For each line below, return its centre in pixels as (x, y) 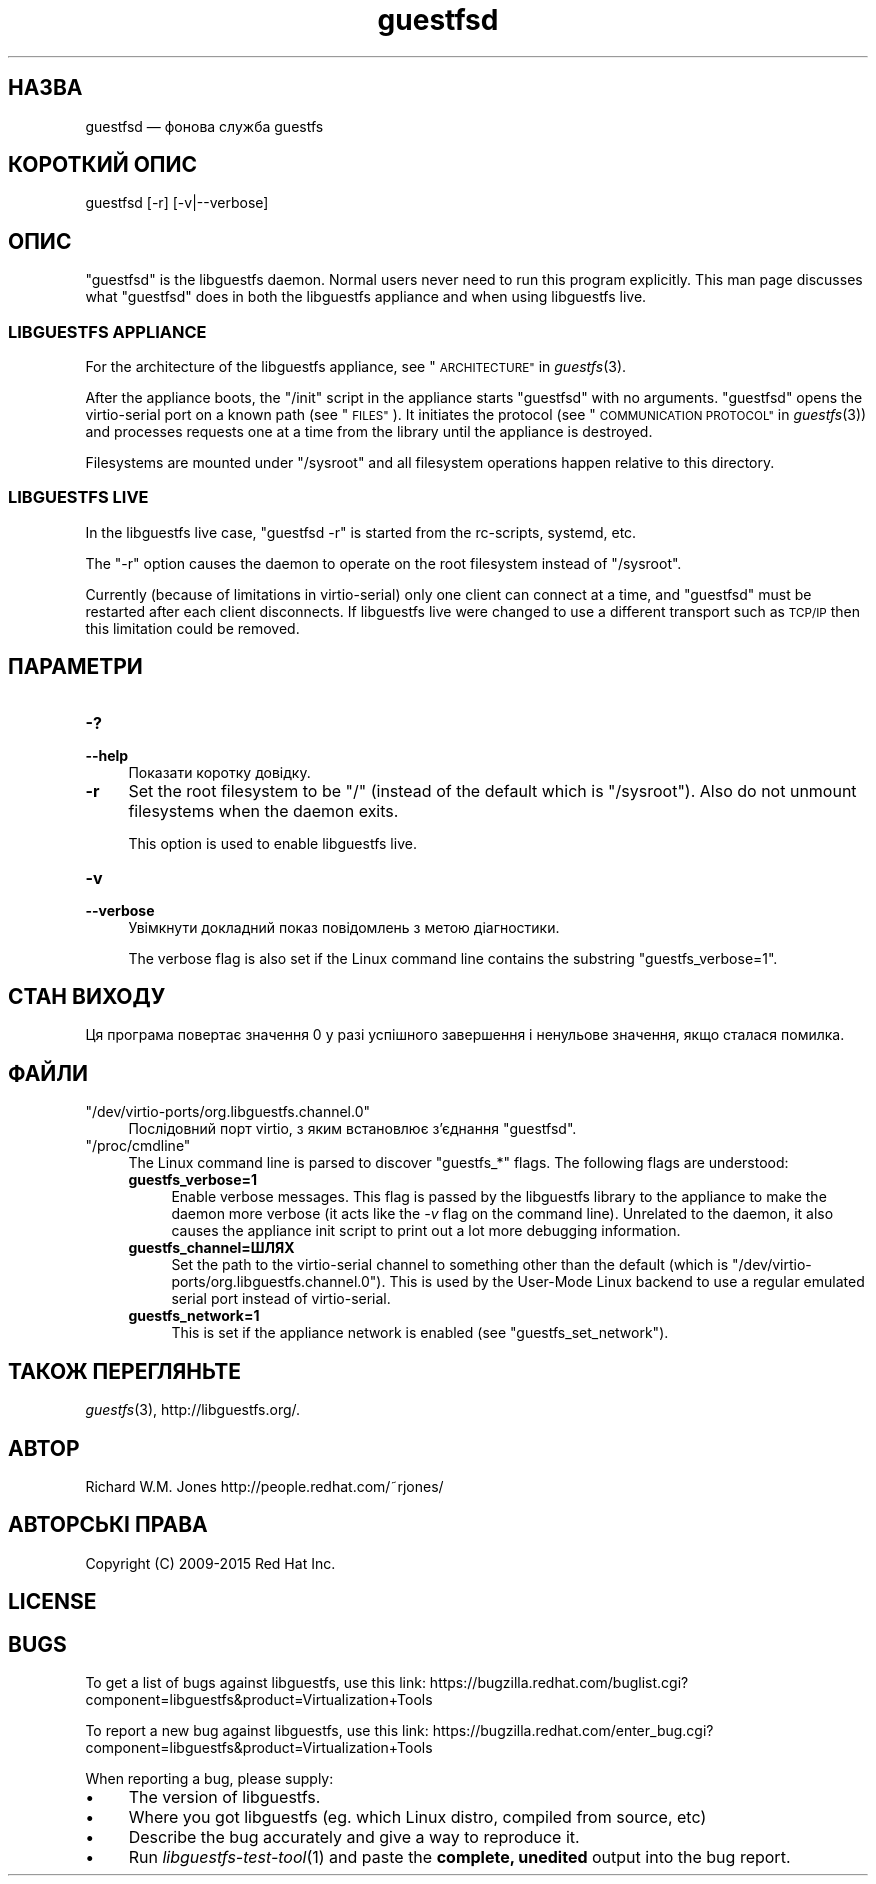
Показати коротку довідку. (219, 772)
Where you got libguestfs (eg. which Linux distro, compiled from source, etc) (417, 1817)
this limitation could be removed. (192, 628)
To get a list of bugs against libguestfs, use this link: (255, 1683)
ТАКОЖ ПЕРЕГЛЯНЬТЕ (125, 1371)
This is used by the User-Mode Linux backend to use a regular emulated (627, 1282)
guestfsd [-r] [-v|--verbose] (177, 203)
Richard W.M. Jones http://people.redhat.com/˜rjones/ (264, 1486)
